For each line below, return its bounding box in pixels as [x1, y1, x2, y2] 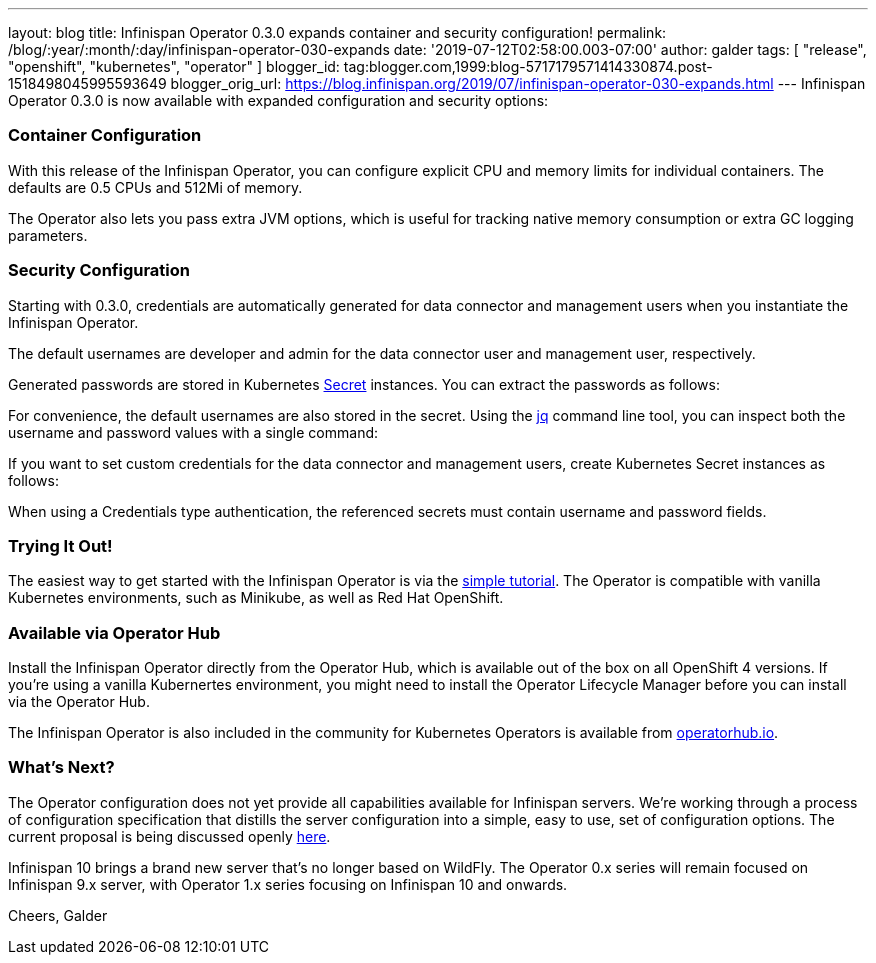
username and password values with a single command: [8, 423, 379, 441]
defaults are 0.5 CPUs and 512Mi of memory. [8, 178, 303, 196]
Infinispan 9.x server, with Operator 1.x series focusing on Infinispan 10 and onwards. [8, 875, 568, 893]
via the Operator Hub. [8, 693, 150, 710]
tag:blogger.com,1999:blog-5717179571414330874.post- [343, 58, 713, 75]
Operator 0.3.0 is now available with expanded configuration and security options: [8, 92, 549, 109]
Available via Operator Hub [8, 622, 221, 643]
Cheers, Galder [8, 906, 108, 924]
